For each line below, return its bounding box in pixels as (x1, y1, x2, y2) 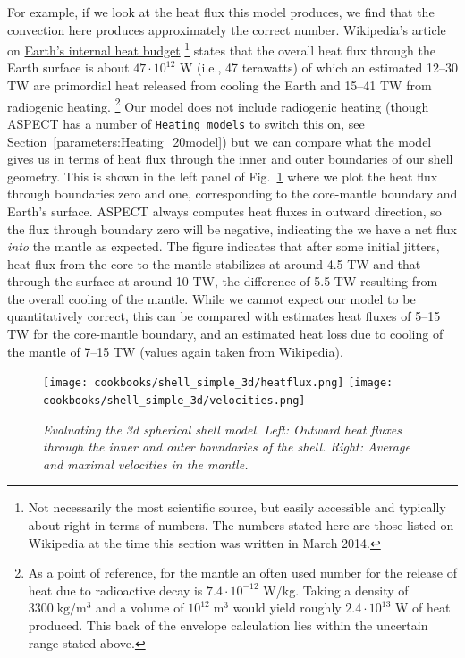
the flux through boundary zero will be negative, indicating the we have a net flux (7, 219, 457, 238)
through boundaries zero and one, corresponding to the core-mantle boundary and (7, 184, 458, 203)
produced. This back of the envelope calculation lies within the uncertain (28, 615, 428, 634)
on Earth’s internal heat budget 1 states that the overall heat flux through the (7, 38, 435, 59)
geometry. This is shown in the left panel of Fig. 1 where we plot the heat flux (7, 166, 438, 185)
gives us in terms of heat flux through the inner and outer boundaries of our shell (7, 149, 453, 168)
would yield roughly (232, 598, 342, 617)
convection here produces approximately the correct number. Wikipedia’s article (7, 20, 446, 38)
